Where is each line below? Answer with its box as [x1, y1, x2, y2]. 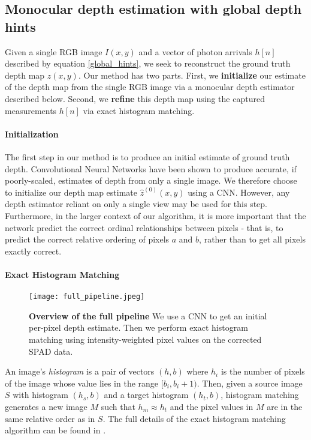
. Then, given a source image [197, 376, 303, 389]
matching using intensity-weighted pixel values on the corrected [29, 333, 262, 345]
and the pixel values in [170, 400, 253, 412]
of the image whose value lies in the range [5, 376, 159, 389]
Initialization [5, 127, 59, 140]
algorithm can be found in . [5, 424, 106, 436]
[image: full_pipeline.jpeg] [29, 292, 145, 301]
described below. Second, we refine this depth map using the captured [5, 92, 265, 104]
